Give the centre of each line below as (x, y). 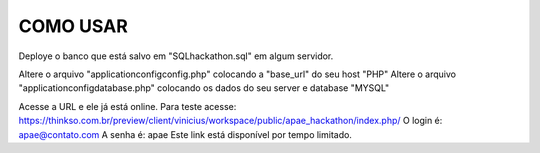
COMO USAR (73, 26)
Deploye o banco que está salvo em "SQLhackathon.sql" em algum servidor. (176, 56)
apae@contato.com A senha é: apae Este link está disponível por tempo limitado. (185, 134)
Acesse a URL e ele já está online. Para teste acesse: (127, 106)
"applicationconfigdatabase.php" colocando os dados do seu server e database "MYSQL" (204, 88)
